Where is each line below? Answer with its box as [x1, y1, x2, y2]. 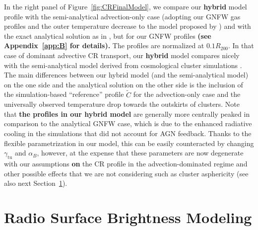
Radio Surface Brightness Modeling [4, 207, 252, 227]
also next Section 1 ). [4, 178, 67, 188]
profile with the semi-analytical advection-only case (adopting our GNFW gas [4, 11, 241, 21]
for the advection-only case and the [133, 89, 241, 99]
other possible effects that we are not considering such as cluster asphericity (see [4, 168, 249, 178]
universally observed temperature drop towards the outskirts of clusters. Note [4, 99, 240, 109]
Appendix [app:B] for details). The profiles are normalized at [4, 40, 204, 51]
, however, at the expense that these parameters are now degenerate [37, 148, 244, 158]
